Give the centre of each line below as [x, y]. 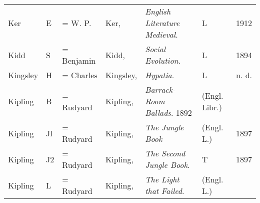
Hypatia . [160, 75]
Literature [162, 23]
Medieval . [161, 34]
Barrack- [160, 89]
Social [155, 49]
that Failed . [165, 191]
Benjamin [79, 60]
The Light [162, 179]
